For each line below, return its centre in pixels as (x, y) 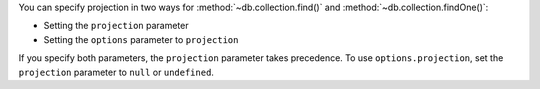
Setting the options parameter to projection (141, 39)
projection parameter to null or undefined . (116, 72)
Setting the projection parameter (116, 26)
